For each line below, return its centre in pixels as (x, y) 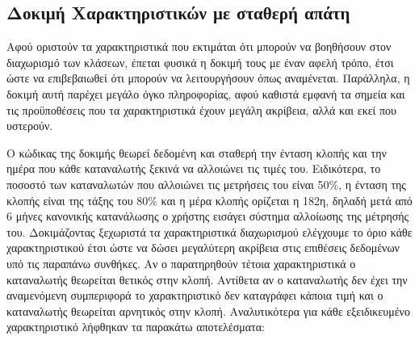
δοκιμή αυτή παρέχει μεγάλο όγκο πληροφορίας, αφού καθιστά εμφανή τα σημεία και (206, 93)
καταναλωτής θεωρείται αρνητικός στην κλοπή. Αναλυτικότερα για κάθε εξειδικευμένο (208, 311)
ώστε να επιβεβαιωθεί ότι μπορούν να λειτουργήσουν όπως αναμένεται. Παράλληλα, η (208, 78)
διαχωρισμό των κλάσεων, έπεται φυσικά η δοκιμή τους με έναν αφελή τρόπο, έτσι (200, 62)
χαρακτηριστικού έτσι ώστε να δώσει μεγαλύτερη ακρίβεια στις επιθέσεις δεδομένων (203, 248)
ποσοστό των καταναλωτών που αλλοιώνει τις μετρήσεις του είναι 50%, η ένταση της (206, 184)
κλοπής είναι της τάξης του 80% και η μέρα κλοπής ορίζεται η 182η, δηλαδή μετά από (209, 200)
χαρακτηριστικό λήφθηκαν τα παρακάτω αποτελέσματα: (136, 327)
